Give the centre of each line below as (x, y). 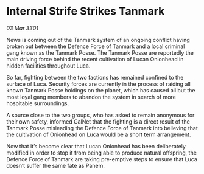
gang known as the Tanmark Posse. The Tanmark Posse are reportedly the (100, 52)
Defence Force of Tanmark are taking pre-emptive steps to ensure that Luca (102, 159)
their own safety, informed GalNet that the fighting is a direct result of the (98, 121)
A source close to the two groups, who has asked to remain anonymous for (100, 115)
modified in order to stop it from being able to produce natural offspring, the (101, 153)
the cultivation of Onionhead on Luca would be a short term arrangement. (99, 134)
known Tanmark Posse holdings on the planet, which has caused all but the (101, 90)
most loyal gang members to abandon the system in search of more (91, 97)
